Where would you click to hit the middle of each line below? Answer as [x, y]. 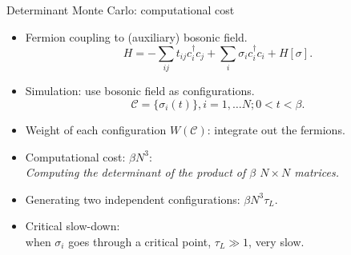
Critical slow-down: [73, 226]
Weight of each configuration [96, 129]
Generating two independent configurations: [133, 199]
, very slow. [276, 241]
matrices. [317, 172]
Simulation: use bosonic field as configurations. [140, 91]
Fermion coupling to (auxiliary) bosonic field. [136, 36]
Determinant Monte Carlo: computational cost [121, 10]
